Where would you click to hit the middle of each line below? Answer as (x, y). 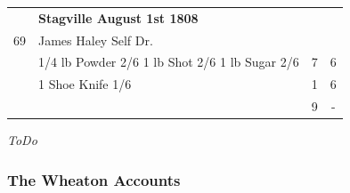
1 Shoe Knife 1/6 (85, 84)
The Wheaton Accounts (94, 179)
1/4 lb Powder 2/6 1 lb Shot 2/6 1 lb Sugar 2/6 (169, 62)
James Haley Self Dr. (96, 40)
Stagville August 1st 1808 (118, 17)
